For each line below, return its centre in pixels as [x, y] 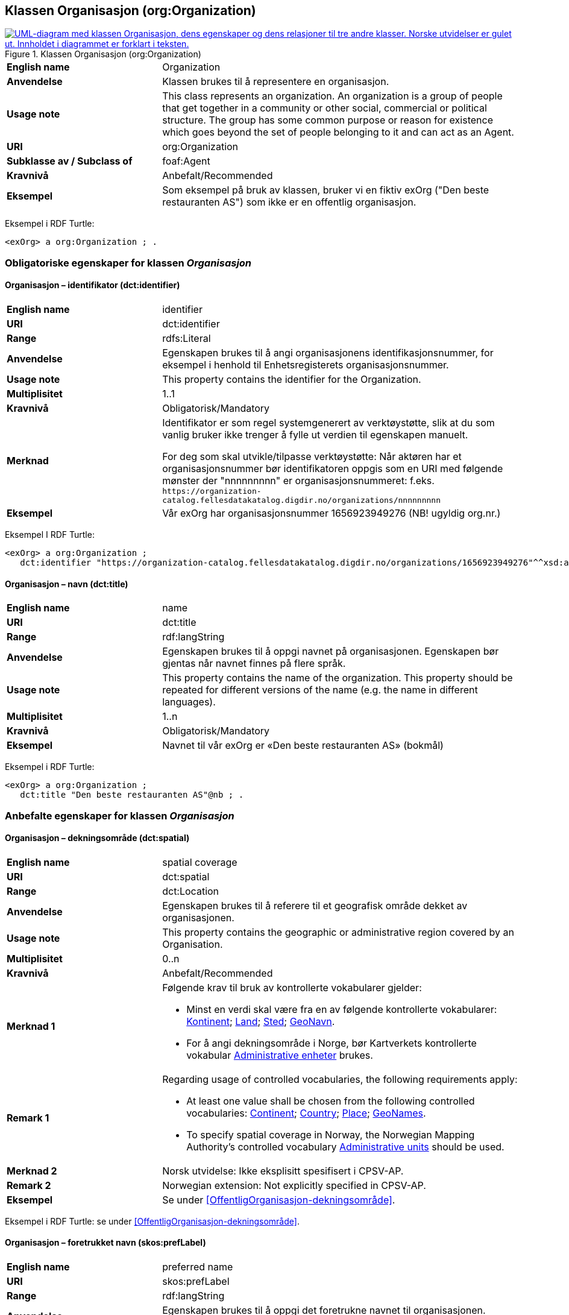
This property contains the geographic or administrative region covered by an [338, 932]
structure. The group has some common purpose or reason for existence [328, 120]
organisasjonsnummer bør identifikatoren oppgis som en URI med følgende [333, 469]
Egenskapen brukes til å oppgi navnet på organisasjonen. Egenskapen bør [331, 651]
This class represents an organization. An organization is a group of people [332, 96]
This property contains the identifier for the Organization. [292, 380]
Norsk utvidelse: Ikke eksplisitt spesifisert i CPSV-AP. [283, 1171]
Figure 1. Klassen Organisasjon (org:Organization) [103, 54]
